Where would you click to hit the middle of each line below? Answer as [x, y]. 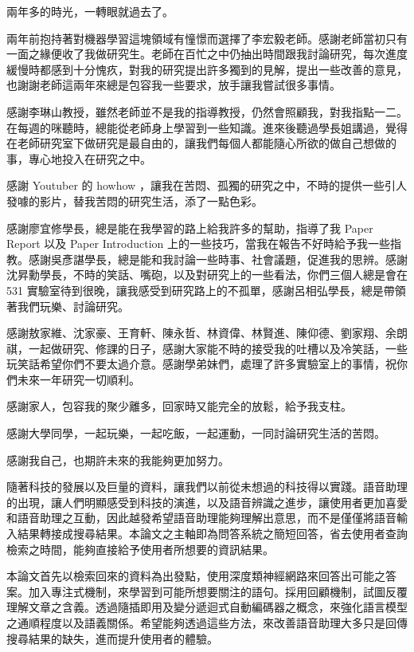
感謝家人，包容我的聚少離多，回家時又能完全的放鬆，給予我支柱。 [179, 406]
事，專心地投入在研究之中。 [79, 158]
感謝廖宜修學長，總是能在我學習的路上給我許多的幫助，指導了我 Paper [190, 228]
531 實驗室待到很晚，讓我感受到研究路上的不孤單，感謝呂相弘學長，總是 [195, 290]
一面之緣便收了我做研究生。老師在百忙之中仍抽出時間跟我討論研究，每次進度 [207, 54]
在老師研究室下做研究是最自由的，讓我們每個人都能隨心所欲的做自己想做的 [201, 143]
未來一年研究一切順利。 [78, 379]
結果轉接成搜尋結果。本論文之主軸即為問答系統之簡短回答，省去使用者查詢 [212, 534]
